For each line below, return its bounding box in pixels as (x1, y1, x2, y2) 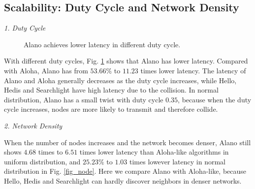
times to (38, 147, 63, 157)
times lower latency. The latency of (140, 65, 246, 75)
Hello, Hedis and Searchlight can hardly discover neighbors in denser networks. (4, 175, 242, 186)
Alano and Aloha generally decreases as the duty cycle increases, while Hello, (4, 75, 237, 85)
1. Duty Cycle (4, 23, 46, 33)
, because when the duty (178, 94, 252, 104)
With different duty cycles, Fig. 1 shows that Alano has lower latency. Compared (4, 56, 248, 66)
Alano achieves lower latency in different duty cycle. (24, 39, 181, 49)
